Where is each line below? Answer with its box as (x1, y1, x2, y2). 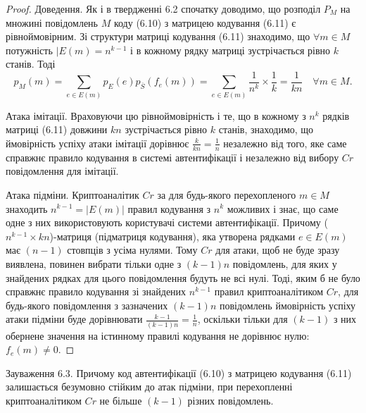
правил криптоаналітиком (214, 284, 324, 299)
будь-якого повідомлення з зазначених (6, 297, 168, 312)
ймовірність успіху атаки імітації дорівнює (6, 135, 189, 150)
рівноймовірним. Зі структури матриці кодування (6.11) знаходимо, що (6, 29, 310, 44)
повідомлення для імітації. (6, 164, 119, 178)
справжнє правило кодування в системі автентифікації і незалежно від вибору (6, 149, 339, 164)
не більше (99, 393, 142, 407)
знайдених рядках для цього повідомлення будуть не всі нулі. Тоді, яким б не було (6, 270, 360, 285)
